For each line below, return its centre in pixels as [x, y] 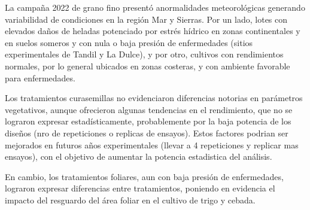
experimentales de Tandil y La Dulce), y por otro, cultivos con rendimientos [144, 54]
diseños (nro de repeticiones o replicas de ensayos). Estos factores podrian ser [147, 133]
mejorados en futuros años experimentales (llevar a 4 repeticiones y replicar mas [152, 144]
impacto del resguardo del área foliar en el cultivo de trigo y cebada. [130, 200]
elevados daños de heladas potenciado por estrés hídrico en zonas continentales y [153, 31]
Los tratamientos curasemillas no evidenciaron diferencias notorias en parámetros [154, 98]
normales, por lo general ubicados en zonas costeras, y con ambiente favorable [148, 66]
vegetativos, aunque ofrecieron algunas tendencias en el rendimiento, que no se [149, 109]
